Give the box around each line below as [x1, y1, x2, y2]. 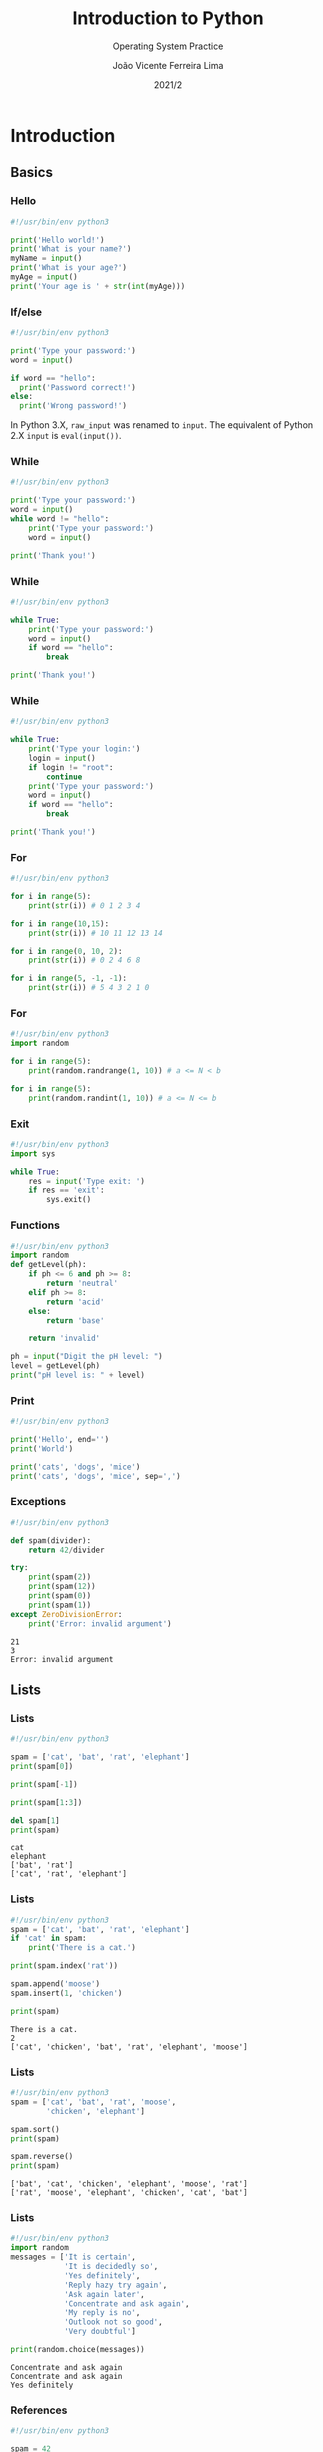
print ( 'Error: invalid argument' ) [28, 1618, 172, 1629]
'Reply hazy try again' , [63, 2280, 168, 2290]
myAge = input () [10, 272, 78, 282]
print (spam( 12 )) [28, 1582, 97, 1592]
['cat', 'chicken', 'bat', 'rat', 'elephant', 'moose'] [10, 2042, 248, 2052]
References [10, 2403, 68, 2417]
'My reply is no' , [63, 2308, 141, 2318]
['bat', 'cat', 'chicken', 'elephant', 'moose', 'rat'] [10, 2179, 248, 2189]
